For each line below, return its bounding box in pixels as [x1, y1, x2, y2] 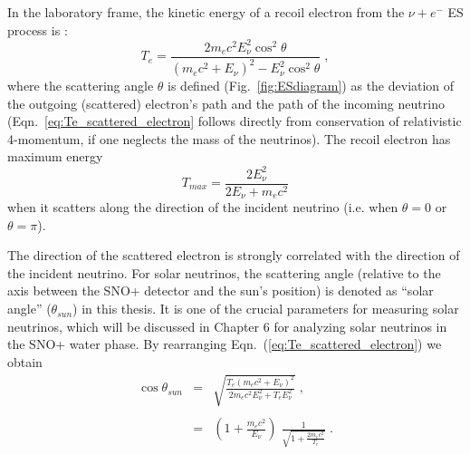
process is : [7, 20, 68, 39]
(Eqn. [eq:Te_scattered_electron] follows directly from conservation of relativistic [7, 111, 462, 131]
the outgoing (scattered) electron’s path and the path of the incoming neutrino [7, 93, 445, 112]
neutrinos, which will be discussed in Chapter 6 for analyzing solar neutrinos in [7, 316, 447, 335]
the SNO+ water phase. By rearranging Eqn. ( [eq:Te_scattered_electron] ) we [7, 334, 442, 353]
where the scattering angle [7, 76, 154, 95]
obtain [7, 352, 43, 371]
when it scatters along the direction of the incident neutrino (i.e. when [7, 198, 398, 217]
